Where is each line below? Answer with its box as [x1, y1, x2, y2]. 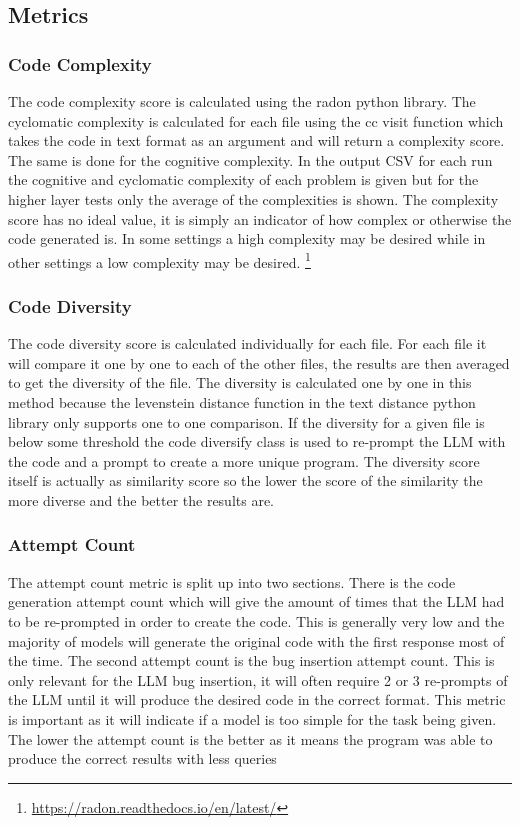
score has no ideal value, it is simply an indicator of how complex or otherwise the [8, 208, 512, 229]
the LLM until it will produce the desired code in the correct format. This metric [8, 689, 506, 710]
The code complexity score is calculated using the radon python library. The [8, 91, 476, 111]
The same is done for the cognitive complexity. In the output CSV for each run [8, 149, 493, 170]
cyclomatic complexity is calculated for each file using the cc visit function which [8, 110, 504, 131]
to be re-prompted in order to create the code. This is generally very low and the [8, 610, 505, 631]
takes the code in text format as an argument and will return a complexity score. [8, 130, 505, 151]
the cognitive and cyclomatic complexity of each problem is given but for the [8, 169, 479, 190]
